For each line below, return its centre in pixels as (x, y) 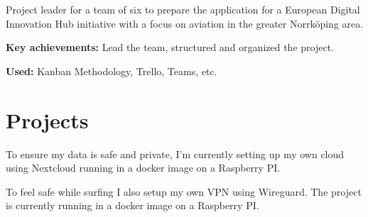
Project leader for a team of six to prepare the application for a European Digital (183, 9)
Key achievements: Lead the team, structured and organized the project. (170, 47)
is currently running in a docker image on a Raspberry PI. (132, 205)
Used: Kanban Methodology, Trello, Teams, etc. (112, 71)
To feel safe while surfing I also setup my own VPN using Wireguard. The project (184, 191)
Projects (47, 119)
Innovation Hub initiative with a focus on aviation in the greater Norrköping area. (185, 23)
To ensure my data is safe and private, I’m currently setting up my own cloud (175, 154)
